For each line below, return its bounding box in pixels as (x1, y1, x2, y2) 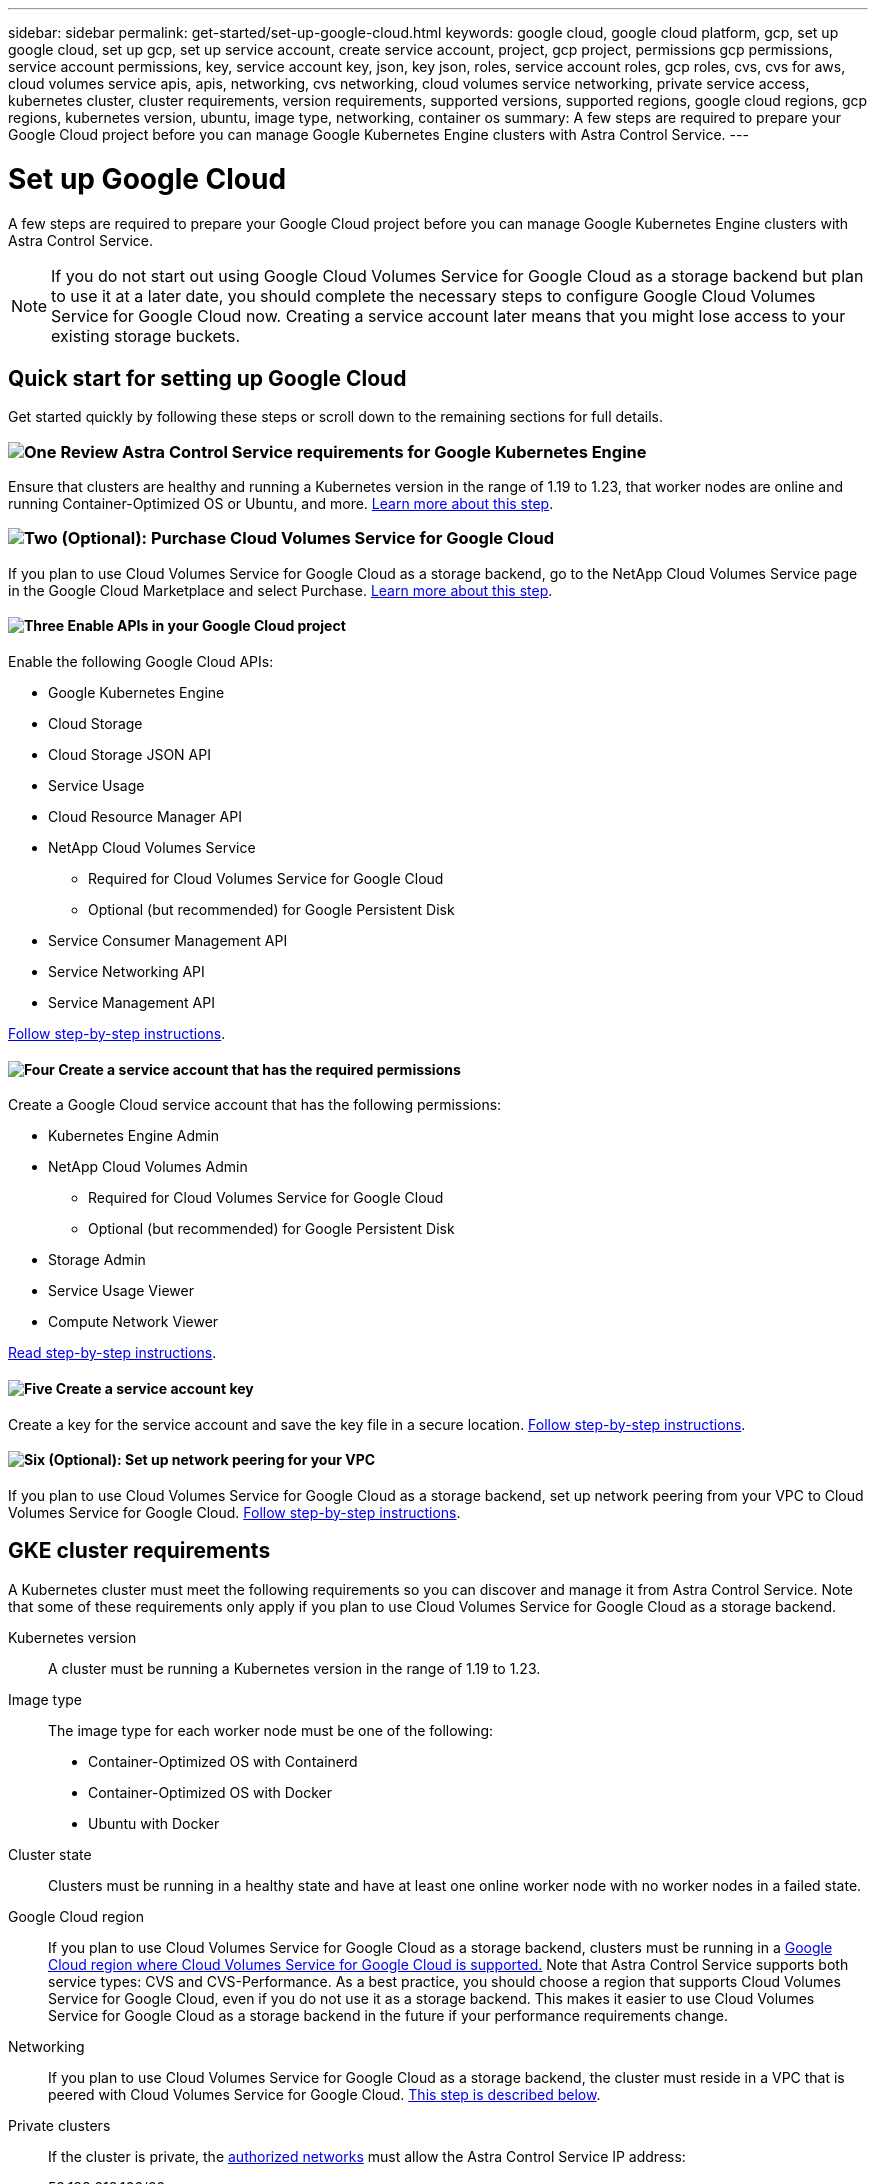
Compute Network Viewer (48, 1313, 219, 1331)
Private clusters (8, 2116, 111, 2134)
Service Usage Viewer (48, 1282, 194, 1300)
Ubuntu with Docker (88, 1814, 220, 1832)
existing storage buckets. (51, 325, 241, 346)
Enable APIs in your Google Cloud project (67, 617, 346, 635)
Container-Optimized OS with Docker (88, 1783, 333, 1801)
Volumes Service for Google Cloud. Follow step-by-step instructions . (8, 1503, 461, 1521)
